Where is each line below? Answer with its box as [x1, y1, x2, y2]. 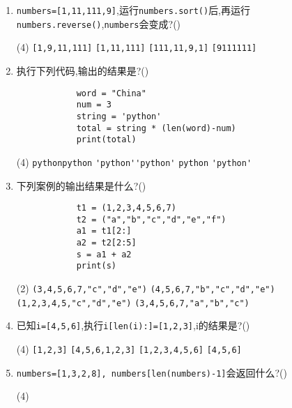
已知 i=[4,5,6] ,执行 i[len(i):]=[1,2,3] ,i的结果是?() [16, 318, 250, 333]
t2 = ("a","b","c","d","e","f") [76, 214, 226, 225]
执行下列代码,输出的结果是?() [16, 63, 149, 77]
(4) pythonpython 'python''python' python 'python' [16, 154, 252, 169]
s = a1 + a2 [76, 249, 132, 259]
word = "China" [76, 88, 146, 98]
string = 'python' [76, 111, 162, 121]
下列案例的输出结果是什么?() [16, 178, 146, 192]
